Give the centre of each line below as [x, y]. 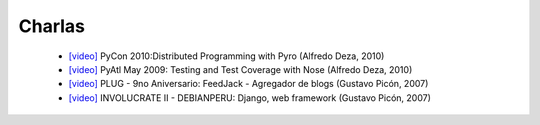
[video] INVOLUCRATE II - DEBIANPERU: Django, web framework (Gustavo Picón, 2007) [250, 97]
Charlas [51, 26]
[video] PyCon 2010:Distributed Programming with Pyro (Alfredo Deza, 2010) [226, 56]
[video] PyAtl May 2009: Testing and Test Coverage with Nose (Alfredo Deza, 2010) [240, 69]
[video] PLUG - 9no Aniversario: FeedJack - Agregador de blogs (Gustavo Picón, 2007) [248, 84]
